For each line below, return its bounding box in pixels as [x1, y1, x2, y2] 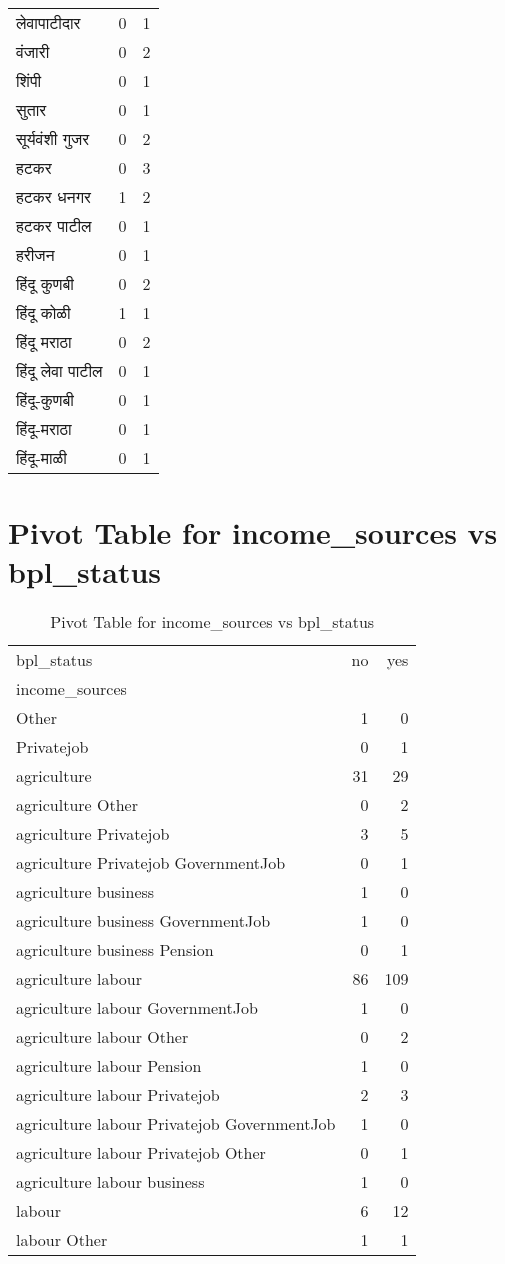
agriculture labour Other [16, 1025, 189, 1049]
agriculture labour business [16, 1170, 205, 1194]
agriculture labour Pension [16, 1054, 202, 1078]
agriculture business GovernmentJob [16, 909, 271, 933]
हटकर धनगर [16, 185, 92, 208]
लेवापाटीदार [16, 11, 81, 34]
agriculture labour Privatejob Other [16, 1141, 266, 1165]
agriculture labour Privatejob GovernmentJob [16, 1112, 336, 1136]
